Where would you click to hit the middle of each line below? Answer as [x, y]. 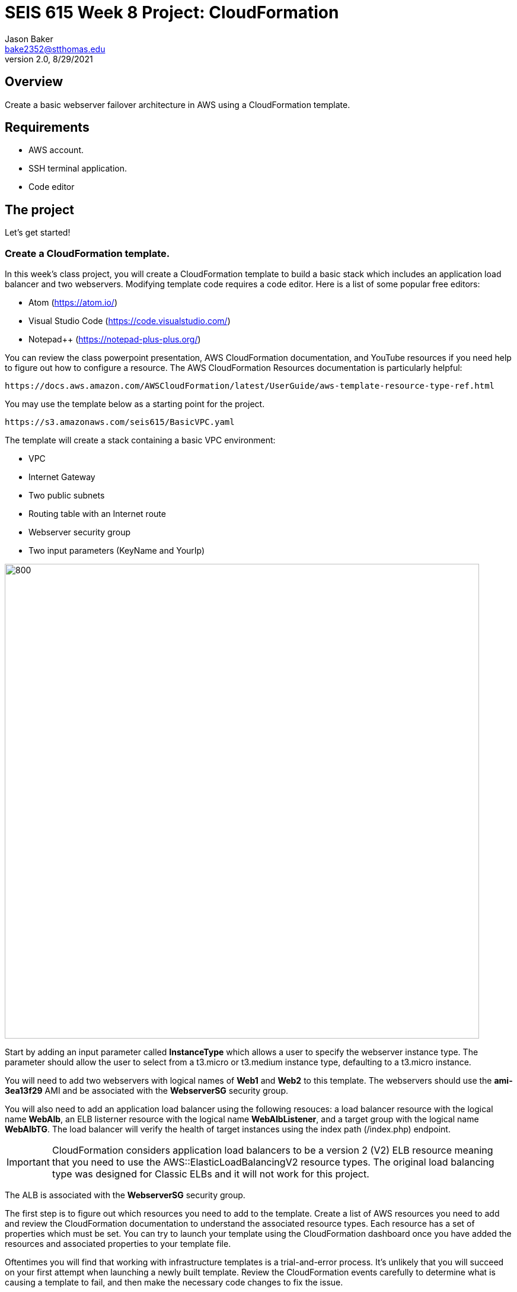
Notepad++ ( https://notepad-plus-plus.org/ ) [115, 339]
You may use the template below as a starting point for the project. [135, 404]
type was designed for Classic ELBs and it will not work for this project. [210, 1174]
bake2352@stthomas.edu [55, 49]
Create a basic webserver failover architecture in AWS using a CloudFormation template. [178, 104]
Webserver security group [79, 532]
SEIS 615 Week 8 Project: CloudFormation [172, 12]
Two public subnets [67, 496]
